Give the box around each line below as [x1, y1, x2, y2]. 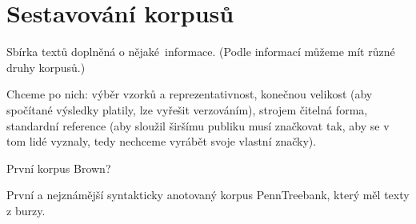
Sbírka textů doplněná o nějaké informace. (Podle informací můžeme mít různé [6, 43, 395, 60]
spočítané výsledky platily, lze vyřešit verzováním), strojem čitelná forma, [6, 101, 368, 118]
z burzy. [6, 202, 46, 218]
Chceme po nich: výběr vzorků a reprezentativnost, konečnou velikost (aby [6, 86, 373, 102]
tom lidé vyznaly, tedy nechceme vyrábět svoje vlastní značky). [6, 133, 317, 150]
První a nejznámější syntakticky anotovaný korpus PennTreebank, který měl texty [6, 186, 410, 203]
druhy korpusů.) [6, 58, 86, 75]
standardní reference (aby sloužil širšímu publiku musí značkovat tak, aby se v [6, 117, 390, 134]
